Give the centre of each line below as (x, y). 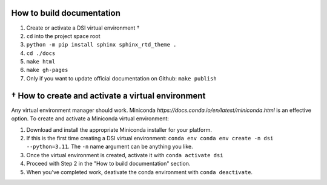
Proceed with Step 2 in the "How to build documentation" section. (108, 164)
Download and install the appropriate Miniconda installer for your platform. (119, 129)
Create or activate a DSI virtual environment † (83, 28)
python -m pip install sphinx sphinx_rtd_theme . (101, 45)
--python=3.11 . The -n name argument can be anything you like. (110, 147)
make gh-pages (47, 70)
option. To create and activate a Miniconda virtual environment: (90, 118)
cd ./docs (41, 53)
